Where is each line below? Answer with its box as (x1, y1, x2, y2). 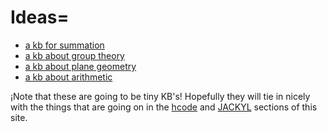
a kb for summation (24, 39, 105, 51)
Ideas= (10, 6, 70, 29)
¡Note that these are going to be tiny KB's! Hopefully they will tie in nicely (10, 90, 311, 102)
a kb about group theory (24, 49, 125, 61)
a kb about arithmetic (24, 71, 113, 83)
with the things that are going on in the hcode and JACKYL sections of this (10, 101, 318, 113)
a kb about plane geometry (24, 60, 137, 72)
